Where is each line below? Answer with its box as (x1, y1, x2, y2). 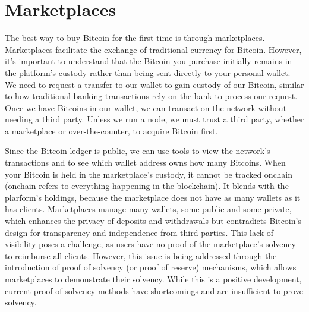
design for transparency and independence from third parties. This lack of (5, 226, 274, 238)
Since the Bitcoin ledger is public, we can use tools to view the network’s (5, 144, 270, 157)
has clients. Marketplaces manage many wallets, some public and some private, (5, 203, 292, 215)
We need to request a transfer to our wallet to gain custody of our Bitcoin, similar (5, 78, 304, 90)
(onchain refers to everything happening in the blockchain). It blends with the (5, 179, 289, 192)
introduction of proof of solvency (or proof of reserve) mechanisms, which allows (5, 261, 297, 273)
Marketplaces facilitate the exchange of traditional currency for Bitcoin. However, (5, 43, 302, 55)
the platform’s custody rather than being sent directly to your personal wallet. (5, 66, 291, 78)
